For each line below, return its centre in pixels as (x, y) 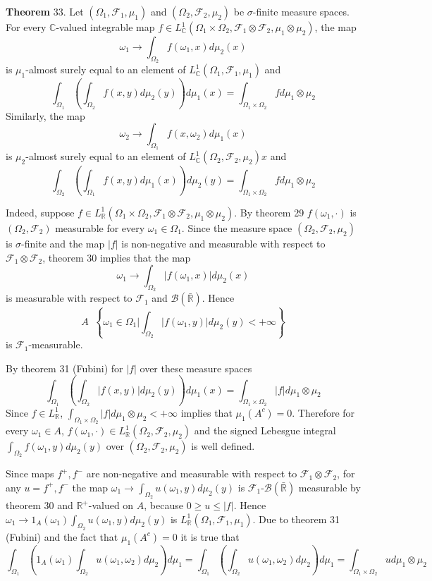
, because (163, 505)
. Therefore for (323, 412)
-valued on (111, 505)
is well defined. (223, 446)
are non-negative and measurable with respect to (192, 473)
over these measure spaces (196, 368)
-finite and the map (63, 243)
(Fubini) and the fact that (62, 536)
